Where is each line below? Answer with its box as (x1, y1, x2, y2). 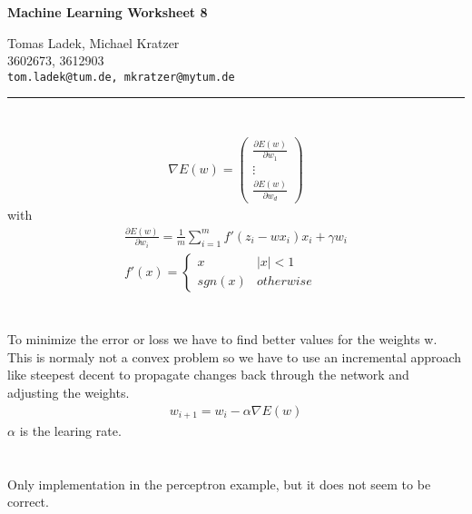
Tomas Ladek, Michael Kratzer (7, 33, 180, 52)
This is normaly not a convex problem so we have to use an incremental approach (7, 347, 462, 366)
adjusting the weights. (7, 382, 130, 401)
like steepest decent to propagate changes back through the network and (7, 365, 409, 384)
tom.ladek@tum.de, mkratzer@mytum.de (7, 70, 235, 84)
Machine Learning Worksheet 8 (7, 3, 208, 21)
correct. (7, 492, 49, 511)
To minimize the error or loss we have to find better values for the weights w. (7, 330, 438, 349)
